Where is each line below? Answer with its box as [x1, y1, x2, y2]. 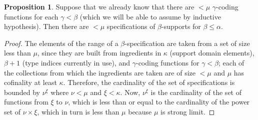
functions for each [4, 11, 58, 21]
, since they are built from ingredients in [37, 47, 161, 58]
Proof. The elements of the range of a [4, 37, 118, 48]
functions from [4, 96, 48, 107]
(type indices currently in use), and [22, 57, 130, 67]
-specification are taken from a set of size [124, 37, 250, 48]
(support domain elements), [169, 47, 254, 58]
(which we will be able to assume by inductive [79, 11, 221, 21]
